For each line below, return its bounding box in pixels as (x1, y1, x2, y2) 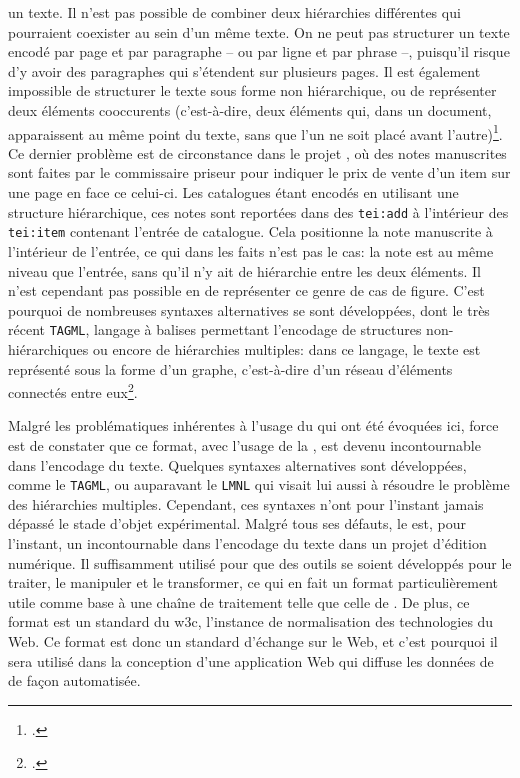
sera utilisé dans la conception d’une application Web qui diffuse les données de (8, 650, 494, 671)
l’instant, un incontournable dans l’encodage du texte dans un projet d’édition (8, 533, 487, 553)
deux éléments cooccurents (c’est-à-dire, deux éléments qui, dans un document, (8, 99, 492, 120)
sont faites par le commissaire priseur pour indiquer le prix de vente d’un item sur (8, 162, 511, 183)
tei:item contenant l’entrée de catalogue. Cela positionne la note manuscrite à (8, 221, 493, 242)
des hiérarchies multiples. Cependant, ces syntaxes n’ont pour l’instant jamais (8, 493, 484, 514)
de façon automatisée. (8, 670, 141, 691)
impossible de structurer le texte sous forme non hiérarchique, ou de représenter (8, 80, 497, 101)
